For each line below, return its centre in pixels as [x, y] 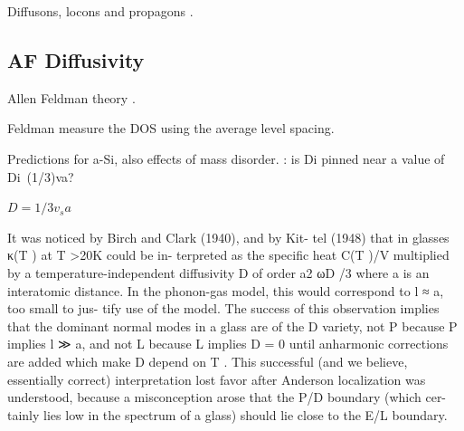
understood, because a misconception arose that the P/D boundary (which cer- [227, 397]
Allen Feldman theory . [71, 97]
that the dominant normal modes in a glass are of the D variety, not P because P [232, 326]
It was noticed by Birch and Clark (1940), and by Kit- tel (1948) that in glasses [228, 237]
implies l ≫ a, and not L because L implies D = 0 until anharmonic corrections [228, 344]
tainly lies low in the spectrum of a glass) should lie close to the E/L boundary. [227, 414]
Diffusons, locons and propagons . [100, 11]
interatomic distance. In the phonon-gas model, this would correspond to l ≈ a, [226, 290]
